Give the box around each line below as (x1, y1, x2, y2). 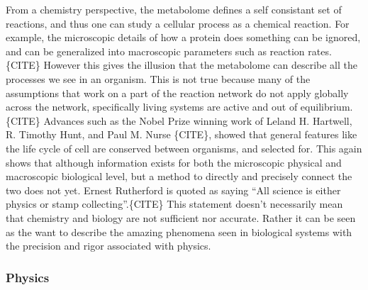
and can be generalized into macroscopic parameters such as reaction (6, 43, 305, 58)
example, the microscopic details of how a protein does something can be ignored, (6, 30, 361, 45)
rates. (308, 43, 332, 58)
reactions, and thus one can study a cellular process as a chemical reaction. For (6, 16, 350, 30)
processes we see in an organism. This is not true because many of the (6, 71, 311, 86)
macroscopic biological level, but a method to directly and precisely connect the (6, 169, 352, 184)
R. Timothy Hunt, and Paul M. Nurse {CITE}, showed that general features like (6, 127, 357, 142)
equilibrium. (300, 99, 353, 114)
